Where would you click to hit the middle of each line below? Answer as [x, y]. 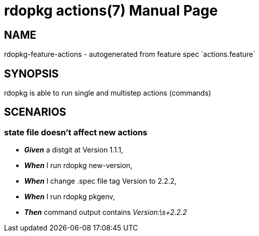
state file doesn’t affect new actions [76, 132]
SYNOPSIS [31, 73]
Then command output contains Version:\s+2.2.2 [106, 212]
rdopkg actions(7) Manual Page [111, 11]
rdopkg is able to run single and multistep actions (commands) [108, 93]
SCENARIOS [35, 112]
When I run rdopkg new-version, [78, 166]
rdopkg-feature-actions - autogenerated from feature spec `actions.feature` [130, 54]
